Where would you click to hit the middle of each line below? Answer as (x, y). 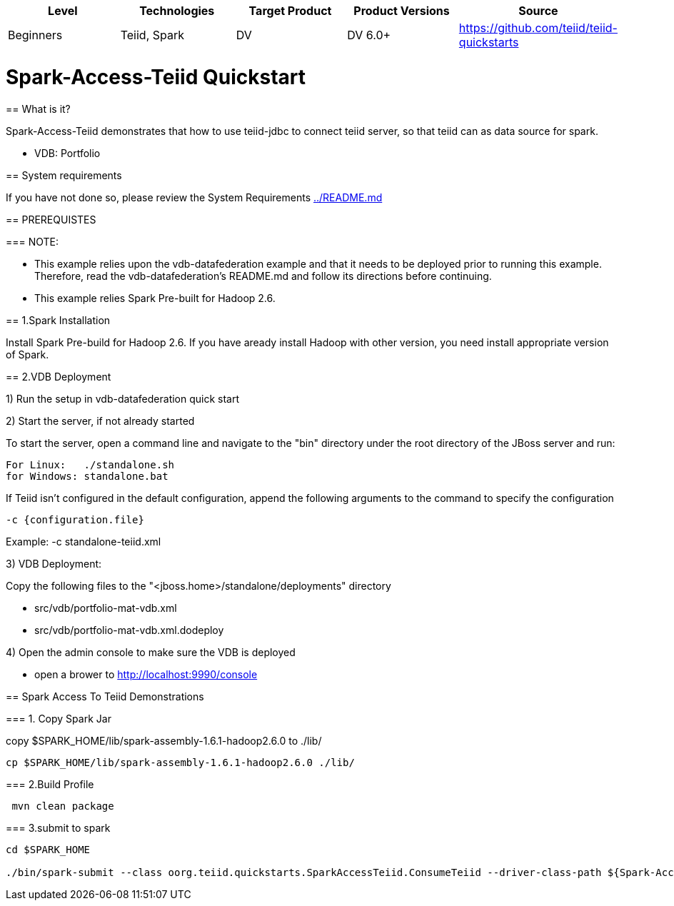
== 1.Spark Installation (58, 320)
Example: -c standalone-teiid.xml (84, 541)
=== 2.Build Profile (50, 784)
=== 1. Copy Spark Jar (59, 718)
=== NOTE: (32, 241)
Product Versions (402, 11)
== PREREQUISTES (51, 219)
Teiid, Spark (152, 35)
